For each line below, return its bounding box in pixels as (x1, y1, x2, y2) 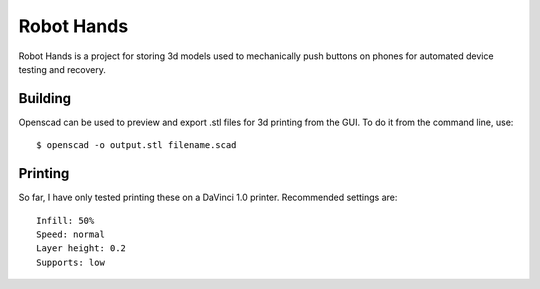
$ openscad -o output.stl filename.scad (36, 140, 237, 151)
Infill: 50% (36, 215, 95, 226)
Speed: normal (36, 228, 105, 240)
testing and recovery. (18, 63, 107, 75)
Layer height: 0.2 (36, 243, 127, 254)
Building (18, 90, 72, 107)
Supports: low (36, 256, 105, 268)
